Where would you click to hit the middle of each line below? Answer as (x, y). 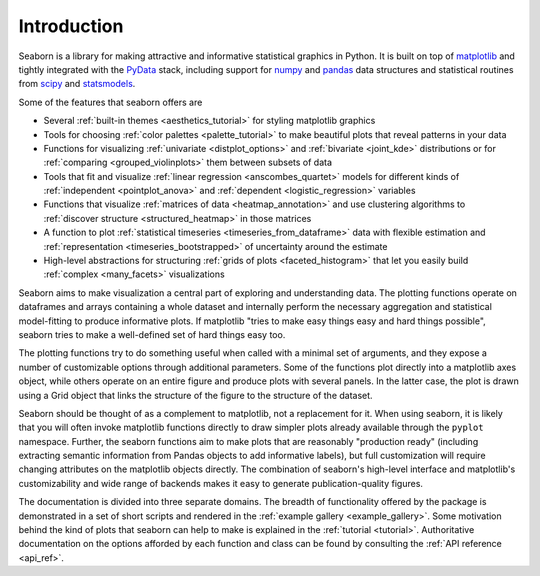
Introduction (71, 26)
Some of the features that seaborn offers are (110, 102)
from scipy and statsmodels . (77, 84)
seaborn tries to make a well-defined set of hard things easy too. (152, 334)
